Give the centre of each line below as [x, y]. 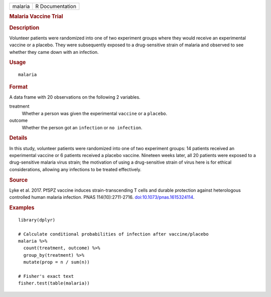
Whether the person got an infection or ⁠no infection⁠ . [82, 127]
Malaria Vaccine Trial [36, 17]
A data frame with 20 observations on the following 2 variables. [75, 97]
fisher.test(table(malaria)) [54, 283]
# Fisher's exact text [46, 276]
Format [18, 87]
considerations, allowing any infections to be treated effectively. [75, 169]
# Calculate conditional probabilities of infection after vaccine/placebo [113, 234]
